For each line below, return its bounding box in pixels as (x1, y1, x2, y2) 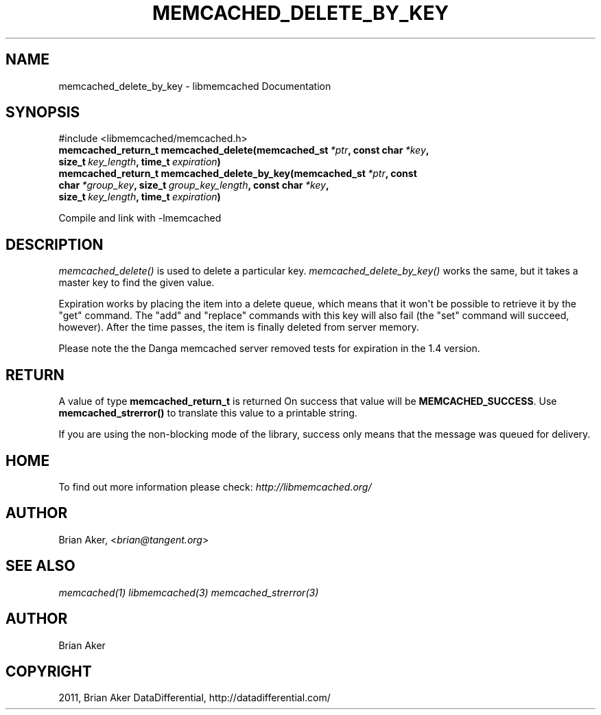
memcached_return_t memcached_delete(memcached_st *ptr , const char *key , (58, 144, 429, 156)
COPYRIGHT (5, 662, 92, 680)
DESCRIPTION (5, 235, 104, 253)
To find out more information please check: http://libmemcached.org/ (58, 480, 372, 493)
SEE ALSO (5, 557, 75, 575)
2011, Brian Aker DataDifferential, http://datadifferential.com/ (58, 692, 331, 704)
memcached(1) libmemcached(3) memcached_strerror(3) (58, 586, 319, 598)
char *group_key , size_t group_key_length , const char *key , (58, 179, 329, 191)
